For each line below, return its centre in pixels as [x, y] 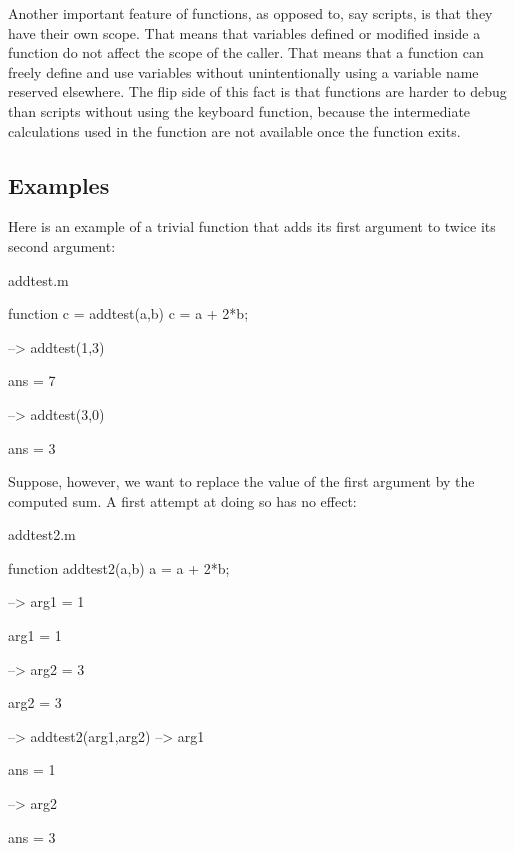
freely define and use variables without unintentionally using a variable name [243, 71]
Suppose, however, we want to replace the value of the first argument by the [241, 481]
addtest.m [38, 279]
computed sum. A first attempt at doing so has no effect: [182, 500]
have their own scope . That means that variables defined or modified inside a [244, 32]
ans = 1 [32, 769]
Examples [59, 184]
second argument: [62, 245]
